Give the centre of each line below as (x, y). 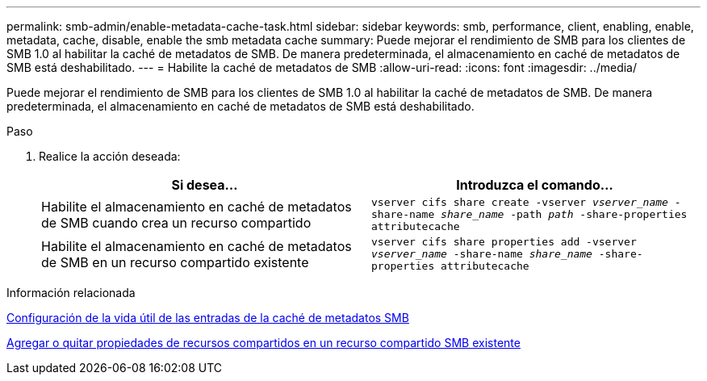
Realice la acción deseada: (110, 156)
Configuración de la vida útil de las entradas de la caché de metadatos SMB (208, 318)
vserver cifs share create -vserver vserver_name (520, 202)
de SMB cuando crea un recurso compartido (176, 222)
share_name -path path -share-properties (564, 214)
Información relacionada (71, 293)
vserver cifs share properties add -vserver (504, 242)
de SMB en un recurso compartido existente (175, 262)
